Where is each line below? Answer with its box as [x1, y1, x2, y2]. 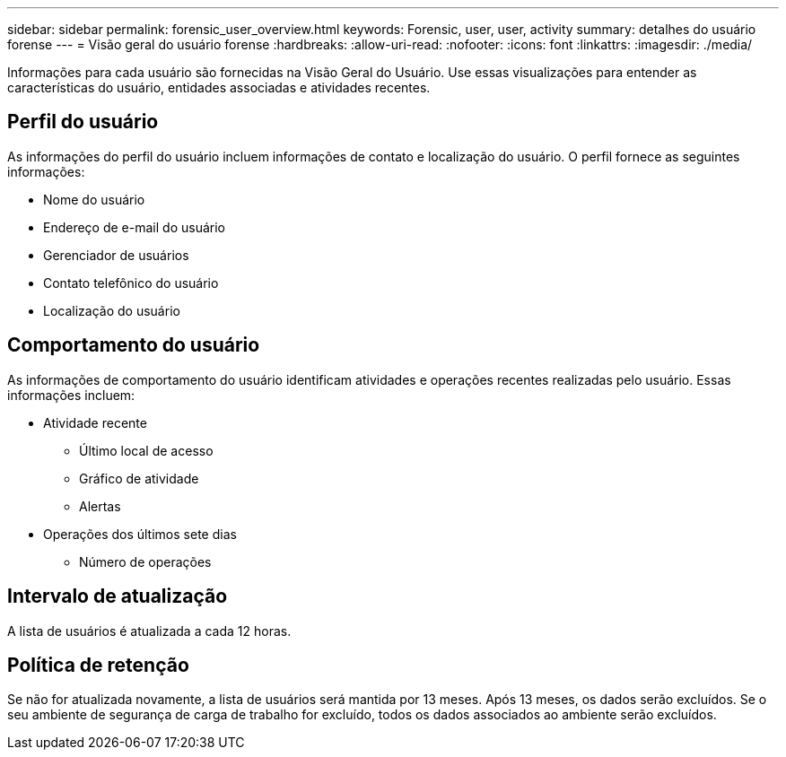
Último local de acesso [79, 442, 214, 458]
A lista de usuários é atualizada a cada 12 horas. [7, 622, 292, 639]
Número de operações [79, 553, 212, 570]
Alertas [79, 498, 121, 514]
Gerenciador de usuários [43, 247, 189, 263]
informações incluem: [7, 387, 135, 403]
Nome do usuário [43, 191, 145, 207]
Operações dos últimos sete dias [43, 526, 237, 542]
